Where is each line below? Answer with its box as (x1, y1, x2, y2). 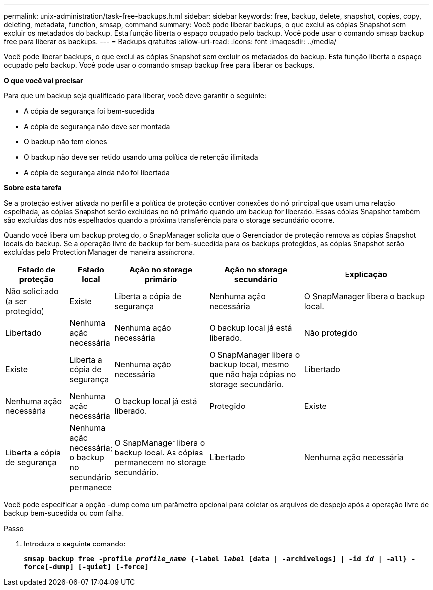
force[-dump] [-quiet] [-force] (24, 563, 149, 571)
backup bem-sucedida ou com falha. (4, 509, 124, 517)
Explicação (345, 270, 387, 279)
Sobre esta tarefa (4, 183, 62, 192)
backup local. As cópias (114, 448, 203, 457)
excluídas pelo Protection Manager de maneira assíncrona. (4, 248, 195, 256)
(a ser (5, 296, 27, 306)
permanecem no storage (114, 457, 206, 467)
